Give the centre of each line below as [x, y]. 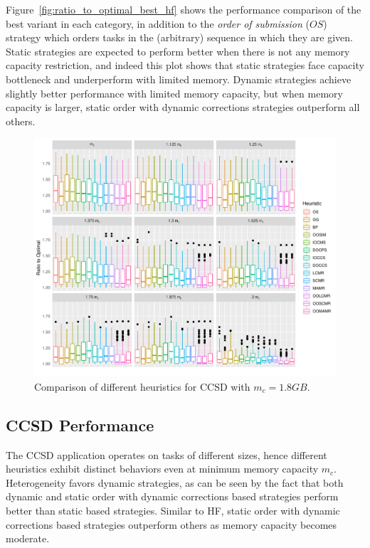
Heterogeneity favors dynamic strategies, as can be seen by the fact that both [175, 482]
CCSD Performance [80, 425]
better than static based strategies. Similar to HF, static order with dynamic [173, 510]
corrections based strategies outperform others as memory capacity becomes [171, 524]
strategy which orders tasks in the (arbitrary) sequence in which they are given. [179, 37]
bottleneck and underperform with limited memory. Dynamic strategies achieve [179, 79]
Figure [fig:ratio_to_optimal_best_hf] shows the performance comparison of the [184, 9]
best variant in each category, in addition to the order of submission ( [158, 23]
